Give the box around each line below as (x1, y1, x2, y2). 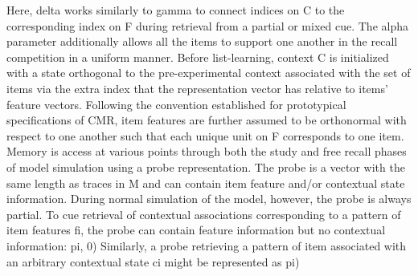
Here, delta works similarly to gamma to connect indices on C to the (6, 2, 345, 18)
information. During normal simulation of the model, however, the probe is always (6, 190, 412, 207)
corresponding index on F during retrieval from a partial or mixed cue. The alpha (6, 17, 408, 34)
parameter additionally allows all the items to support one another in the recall (6, 33, 398, 50)
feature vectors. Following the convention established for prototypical (6, 95, 346, 112)
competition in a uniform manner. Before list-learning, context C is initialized (6, 48, 389, 65)
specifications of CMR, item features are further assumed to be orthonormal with (6, 112, 407, 128)
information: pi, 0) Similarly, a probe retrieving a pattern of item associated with (6, 237, 407, 254)
